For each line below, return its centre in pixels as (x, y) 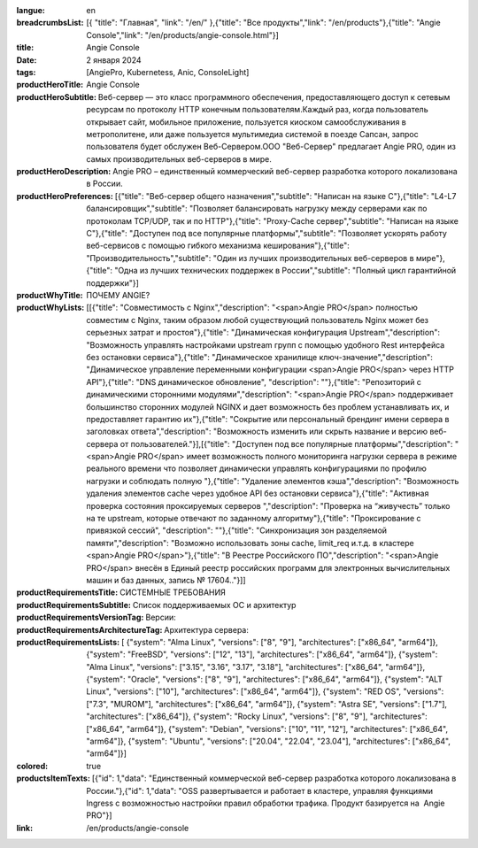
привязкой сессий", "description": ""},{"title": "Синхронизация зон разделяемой (237, 530)
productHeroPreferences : (65, 196)
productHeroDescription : (64, 172)
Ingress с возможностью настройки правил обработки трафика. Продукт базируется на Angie (266, 803)
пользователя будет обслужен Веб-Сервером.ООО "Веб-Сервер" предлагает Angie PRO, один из (271, 147)
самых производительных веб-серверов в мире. (179, 158)
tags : (26, 72)
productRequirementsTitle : (67, 592)
